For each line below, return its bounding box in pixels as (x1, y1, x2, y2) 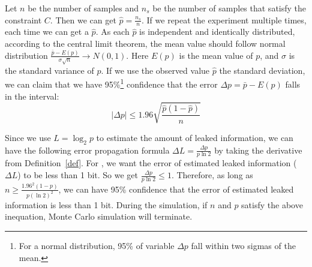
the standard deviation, (219, 64, 305, 76)
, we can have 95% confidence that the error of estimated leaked (58, 182, 294, 195)
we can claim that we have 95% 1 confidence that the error (5, 76, 218, 91)
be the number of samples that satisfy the (152, 2, 307, 14)
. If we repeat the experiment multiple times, (142, 13, 307, 26)
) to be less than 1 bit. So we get (17, 169, 139, 181)
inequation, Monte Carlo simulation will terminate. (5, 210, 193, 223)
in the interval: (5, 89, 59, 102)
